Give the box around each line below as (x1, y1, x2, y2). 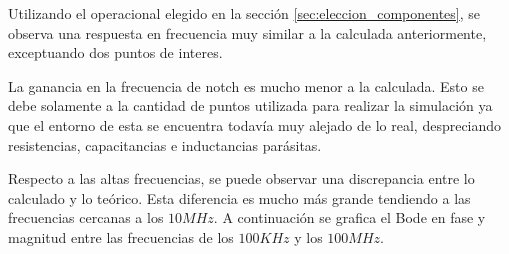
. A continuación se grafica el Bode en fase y (213, 207, 486, 228)
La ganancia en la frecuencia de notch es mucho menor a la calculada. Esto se (8, 75, 484, 96)
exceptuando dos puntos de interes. (8, 42, 223, 63)
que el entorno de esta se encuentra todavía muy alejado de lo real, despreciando (8, 114, 502, 135)
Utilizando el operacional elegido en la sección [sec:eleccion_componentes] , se (8, 3, 481, 23)
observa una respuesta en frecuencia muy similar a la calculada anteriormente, (8, 22, 487, 43)
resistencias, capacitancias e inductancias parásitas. (8, 134, 322, 155)
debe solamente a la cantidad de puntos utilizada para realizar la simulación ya (8, 95, 493, 116)
